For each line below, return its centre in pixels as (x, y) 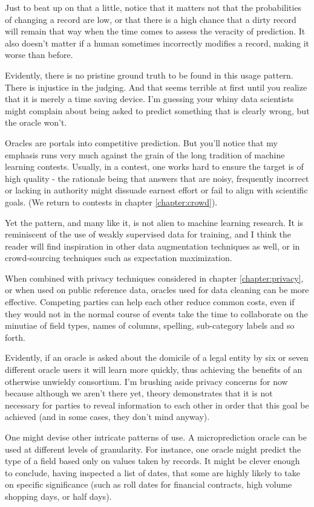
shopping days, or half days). (58, 496)
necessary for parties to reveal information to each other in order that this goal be (157, 405)
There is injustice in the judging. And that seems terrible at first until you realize (156, 87)
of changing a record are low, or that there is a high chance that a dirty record (151, 19)
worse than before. (39, 55)
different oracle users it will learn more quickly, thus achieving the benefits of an (154, 370)
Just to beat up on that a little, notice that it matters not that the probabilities (153, 7)
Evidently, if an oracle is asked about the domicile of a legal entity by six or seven (157, 357)
